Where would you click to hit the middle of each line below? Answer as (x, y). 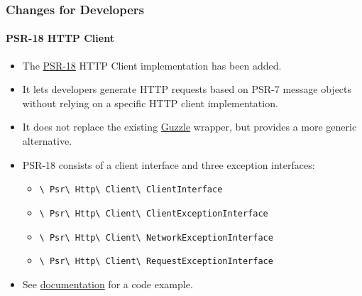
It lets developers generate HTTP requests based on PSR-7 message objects (187, 89)
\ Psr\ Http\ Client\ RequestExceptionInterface (156, 262)
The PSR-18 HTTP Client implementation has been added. (152, 65)
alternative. (47, 141)
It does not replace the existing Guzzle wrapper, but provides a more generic (190, 127)
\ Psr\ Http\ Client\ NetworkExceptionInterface (156, 237)
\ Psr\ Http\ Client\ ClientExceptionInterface (154, 213)
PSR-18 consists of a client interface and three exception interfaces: (169, 164)
